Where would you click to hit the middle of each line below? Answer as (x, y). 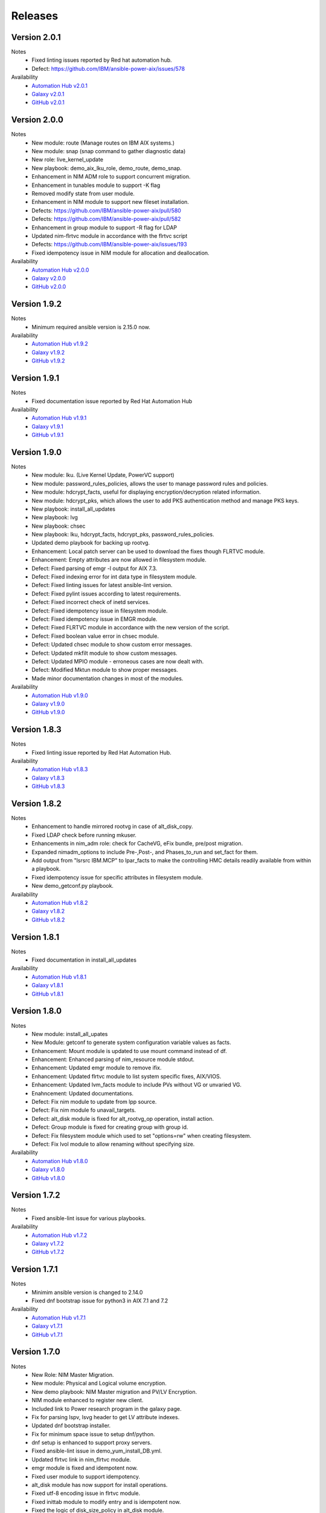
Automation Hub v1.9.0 (60, 695)
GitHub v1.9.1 (47, 435)
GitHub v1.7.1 (47, 1334)
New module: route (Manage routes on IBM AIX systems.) (103, 143)
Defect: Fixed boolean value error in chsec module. (95, 636)
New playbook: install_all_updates (74, 509)
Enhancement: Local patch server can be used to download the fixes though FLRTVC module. (148, 551)
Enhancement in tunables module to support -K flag (96, 185)
